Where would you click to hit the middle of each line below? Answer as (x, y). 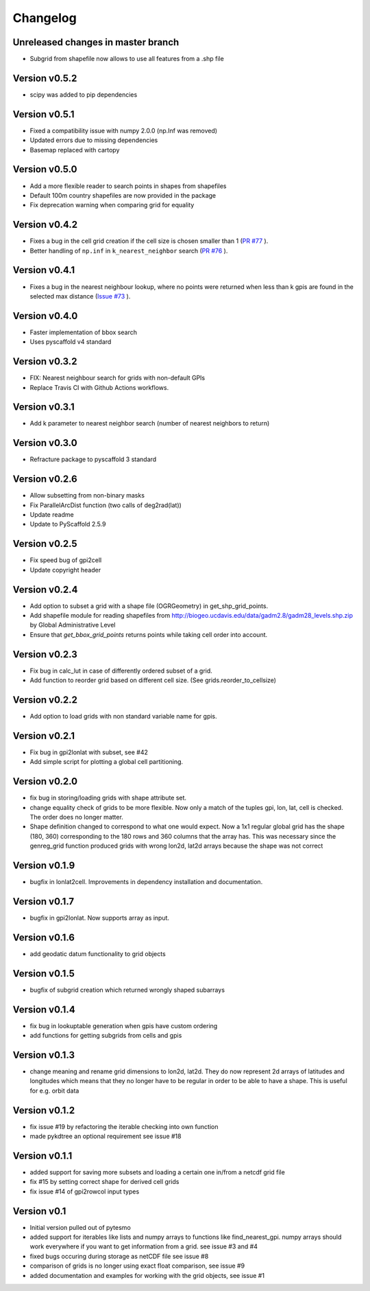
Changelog (45, 18)
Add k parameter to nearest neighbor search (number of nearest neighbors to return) (150, 423)
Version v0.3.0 (45, 443)
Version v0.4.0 (45, 316)
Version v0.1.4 (44, 1009)
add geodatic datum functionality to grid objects (98, 953)
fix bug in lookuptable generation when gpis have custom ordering (124, 1025)
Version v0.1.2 (44, 1110)
